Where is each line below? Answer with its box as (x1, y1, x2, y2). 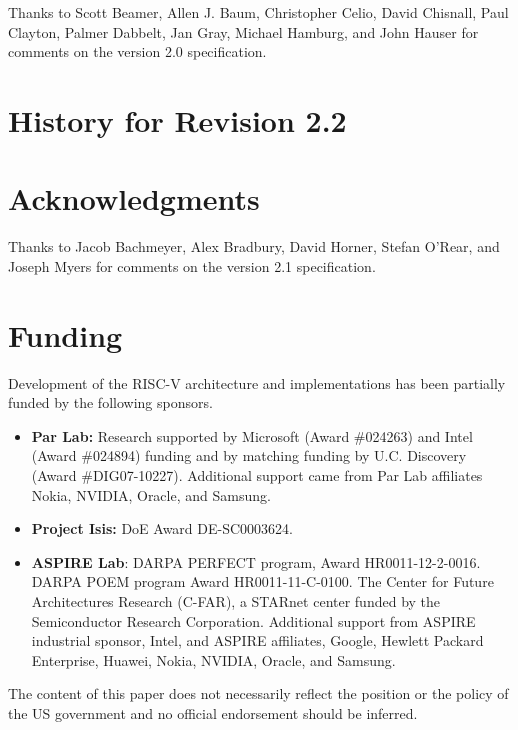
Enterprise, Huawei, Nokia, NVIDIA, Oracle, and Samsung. (31, 649, 396, 670)
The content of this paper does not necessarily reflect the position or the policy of (8, 683, 509, 704)
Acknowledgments (8, 178, 260, 219)
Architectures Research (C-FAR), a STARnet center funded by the (31, 590, 441, 611)
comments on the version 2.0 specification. (8, 41, 267, 62)
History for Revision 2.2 (8, 99, 347, 140)
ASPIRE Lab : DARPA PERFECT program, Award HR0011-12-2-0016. (31, 551, 481, 572)
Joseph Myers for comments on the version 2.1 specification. (8, 255, 376, 276)
